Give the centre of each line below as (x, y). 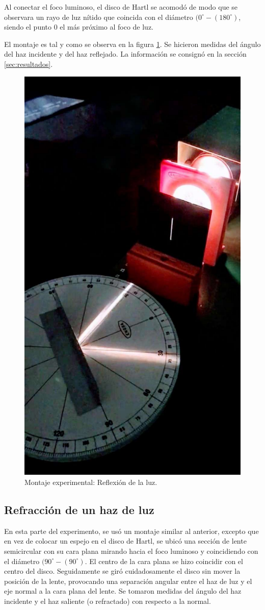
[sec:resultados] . (29, 64)
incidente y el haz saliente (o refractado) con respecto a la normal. (108, 601)
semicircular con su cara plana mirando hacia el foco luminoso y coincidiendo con (131, 551)
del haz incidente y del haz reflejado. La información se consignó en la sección (125, 54)
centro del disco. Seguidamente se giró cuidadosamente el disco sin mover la (122, 571)
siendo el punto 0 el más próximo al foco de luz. (79, 27)
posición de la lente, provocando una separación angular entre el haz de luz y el (128, 581)
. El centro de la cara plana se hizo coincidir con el (164, 561)
